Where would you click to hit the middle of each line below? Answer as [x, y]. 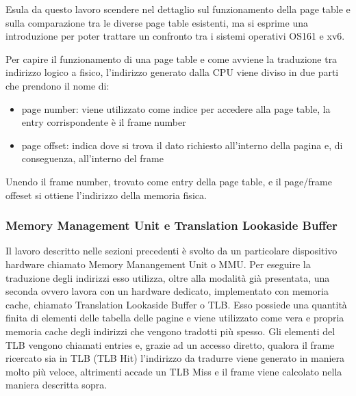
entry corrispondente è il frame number [104, 122]
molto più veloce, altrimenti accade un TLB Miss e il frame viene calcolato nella [174, 371]
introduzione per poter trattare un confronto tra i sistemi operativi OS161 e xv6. [175, 36]
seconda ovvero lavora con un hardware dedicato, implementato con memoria [167, 291]
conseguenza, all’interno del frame [92, 158]
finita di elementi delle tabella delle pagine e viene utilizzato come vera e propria [175, 318]
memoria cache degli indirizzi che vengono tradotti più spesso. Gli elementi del [170, 331]
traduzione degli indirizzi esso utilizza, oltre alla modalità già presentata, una [168, 277]
